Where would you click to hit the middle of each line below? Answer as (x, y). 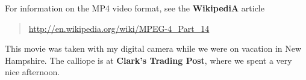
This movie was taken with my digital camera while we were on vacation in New (153, 48)
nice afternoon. (33, 72)
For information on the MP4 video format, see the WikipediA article (135, 8)
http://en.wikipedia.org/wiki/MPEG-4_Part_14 (119, 28)
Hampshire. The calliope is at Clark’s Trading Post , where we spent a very (148, 60)
